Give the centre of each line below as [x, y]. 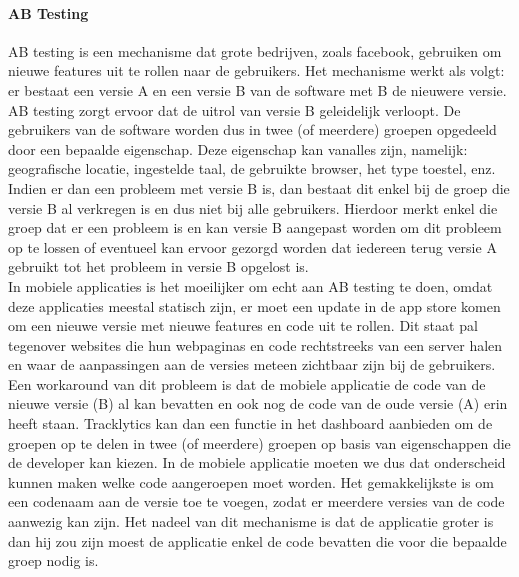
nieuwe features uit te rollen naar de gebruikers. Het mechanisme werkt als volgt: [256, 70]
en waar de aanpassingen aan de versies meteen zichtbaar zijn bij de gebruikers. [252, 364]
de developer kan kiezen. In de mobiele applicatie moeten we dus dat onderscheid [257, 462]
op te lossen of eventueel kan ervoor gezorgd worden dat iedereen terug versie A [252, 246]
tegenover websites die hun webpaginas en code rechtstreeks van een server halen [255, 344]
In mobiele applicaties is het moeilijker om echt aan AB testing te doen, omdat [250, 285]
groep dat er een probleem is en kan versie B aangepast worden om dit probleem [255, 227]
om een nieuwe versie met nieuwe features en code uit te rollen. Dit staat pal [243, 325]
